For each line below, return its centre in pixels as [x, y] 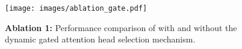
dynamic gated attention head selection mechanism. [100, 39]
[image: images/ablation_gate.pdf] [76, 8]
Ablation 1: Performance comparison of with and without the [121, 27]
